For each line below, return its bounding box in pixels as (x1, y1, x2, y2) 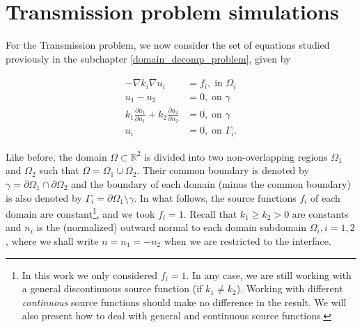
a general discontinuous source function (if (22, 281, 203, 296)
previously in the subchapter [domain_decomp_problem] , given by (6, 51, 291, 65)
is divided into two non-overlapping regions (144, 149, 328, 163)
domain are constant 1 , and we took (6, 205, 155, 221)
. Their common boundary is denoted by (136, 163, 309, 177)
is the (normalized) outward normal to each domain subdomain (36, 220, 307, 234)
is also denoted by (6, 190, 82, 205)
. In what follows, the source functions (134, 190, 297, 205)
